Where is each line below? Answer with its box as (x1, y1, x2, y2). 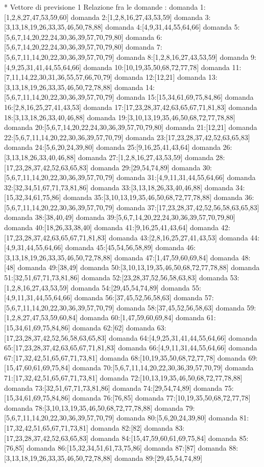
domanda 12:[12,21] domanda (114, 72, 206, 82)
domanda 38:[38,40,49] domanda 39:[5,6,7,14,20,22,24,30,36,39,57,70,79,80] (4, 212, 235, 223)
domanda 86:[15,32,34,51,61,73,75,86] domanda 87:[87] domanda (27, 442, 227, 453)
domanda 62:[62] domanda (72, 322, 155, 332)
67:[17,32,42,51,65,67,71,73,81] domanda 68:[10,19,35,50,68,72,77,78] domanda (4, 352, 246, 363)
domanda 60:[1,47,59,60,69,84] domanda (80, 312, 205, 323)
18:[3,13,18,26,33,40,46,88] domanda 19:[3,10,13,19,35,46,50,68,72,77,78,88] (4, 112, 235, 122)
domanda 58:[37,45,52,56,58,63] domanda (116, 302, 245, 313)
